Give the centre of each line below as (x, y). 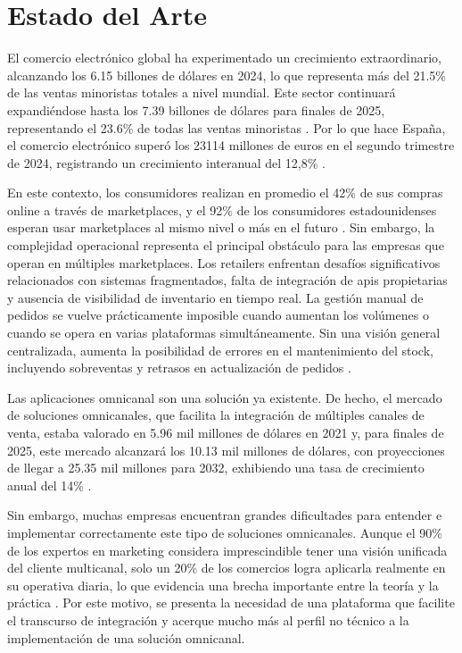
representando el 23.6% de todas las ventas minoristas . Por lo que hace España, (227, 127)
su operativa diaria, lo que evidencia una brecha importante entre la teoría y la (223, 585)
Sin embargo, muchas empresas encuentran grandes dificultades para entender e (225, 515)
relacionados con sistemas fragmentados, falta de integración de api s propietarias (227, 280)
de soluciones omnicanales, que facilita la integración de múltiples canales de (216, 415)
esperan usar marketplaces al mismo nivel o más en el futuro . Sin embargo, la (221, 227)
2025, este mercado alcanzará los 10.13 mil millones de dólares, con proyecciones (226, 450)
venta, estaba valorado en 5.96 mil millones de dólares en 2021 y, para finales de (226, 432)
